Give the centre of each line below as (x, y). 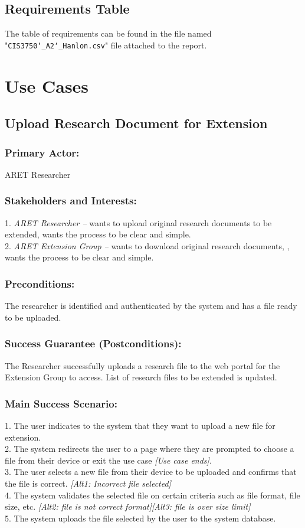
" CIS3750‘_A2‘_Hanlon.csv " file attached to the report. (106, 45)
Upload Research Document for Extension (136, 123)
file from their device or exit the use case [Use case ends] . (108, 460)
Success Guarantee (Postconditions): (93, 343)
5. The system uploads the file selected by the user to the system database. (140, 518)
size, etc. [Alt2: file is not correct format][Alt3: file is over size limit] (128, 506)
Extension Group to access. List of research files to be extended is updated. (141, 377)
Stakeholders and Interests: (71, 201)
